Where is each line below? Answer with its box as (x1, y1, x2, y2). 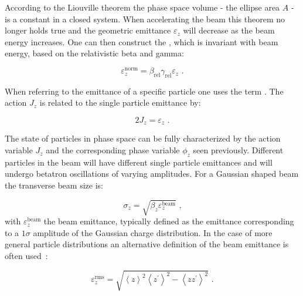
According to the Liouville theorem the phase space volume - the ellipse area (5, 1, 280, 13)
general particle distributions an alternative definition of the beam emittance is (5, 238, 289, 250)
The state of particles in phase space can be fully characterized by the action (5, 132, 281, 144)
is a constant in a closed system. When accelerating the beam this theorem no (5, 12, 285, 25)
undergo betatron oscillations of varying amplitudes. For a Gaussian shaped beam (5, 167, 299, 180)
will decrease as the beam (183, 24, 275, 36)
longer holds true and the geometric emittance (5, 24, 171, 36)
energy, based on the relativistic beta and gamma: (5, 47, 184, 59)
